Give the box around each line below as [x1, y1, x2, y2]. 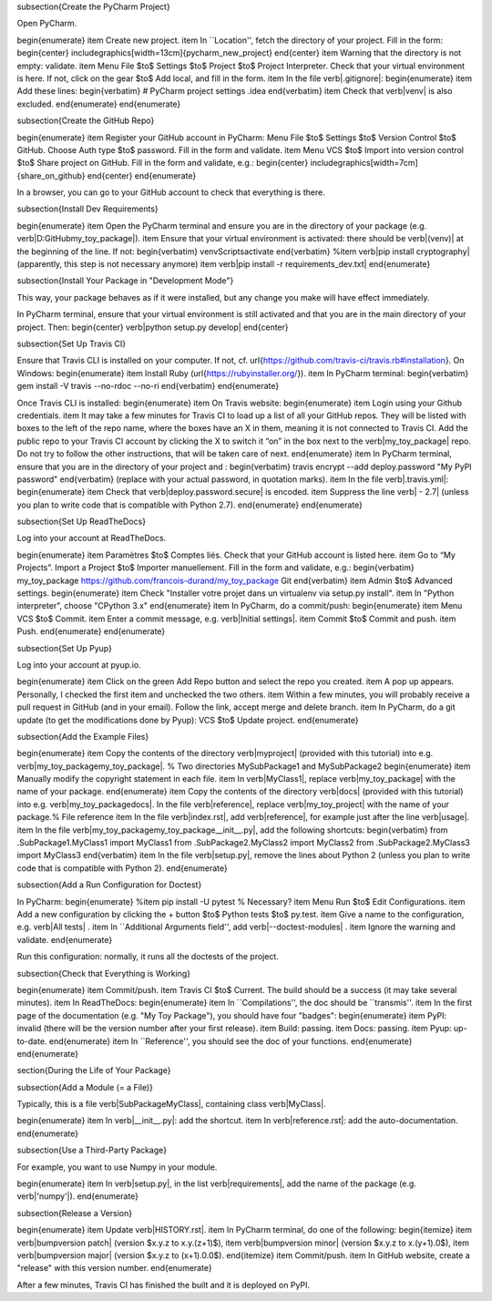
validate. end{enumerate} [16, 934, 113, 945]
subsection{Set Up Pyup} [16, 642, 113, 653]
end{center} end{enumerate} [87, 169, 197, 181]
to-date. [16, 1035, 47, 1047]
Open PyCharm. [16, 18, 77, 29]
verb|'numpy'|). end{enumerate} [16, 1191, 139, 1202]
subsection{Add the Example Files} [16, 731, 149, 742]
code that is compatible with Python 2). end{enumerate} [16, 862, 228, 874]
